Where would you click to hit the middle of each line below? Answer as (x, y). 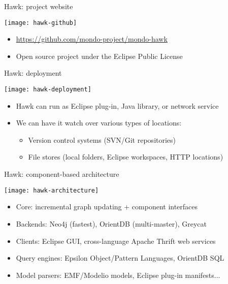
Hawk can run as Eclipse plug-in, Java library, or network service (117, 105)
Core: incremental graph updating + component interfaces (107, 207)
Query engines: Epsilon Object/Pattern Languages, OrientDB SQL (120, 258)
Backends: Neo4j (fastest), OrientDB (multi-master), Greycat (111, 223)
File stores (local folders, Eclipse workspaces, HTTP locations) (126, 157)
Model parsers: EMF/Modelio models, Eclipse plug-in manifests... (118, 275)
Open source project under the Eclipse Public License (99, 56)
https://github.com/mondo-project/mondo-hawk (92, 39)
